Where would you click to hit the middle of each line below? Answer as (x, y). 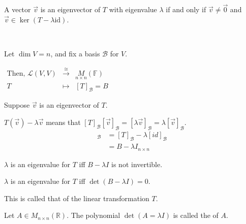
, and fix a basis (75, 53)
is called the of (196, 215)
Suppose (17, 105)
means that (63, 122)
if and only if (186, 9)
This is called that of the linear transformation (77, 198)
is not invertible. (137, 164)
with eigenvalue (133, 9)
